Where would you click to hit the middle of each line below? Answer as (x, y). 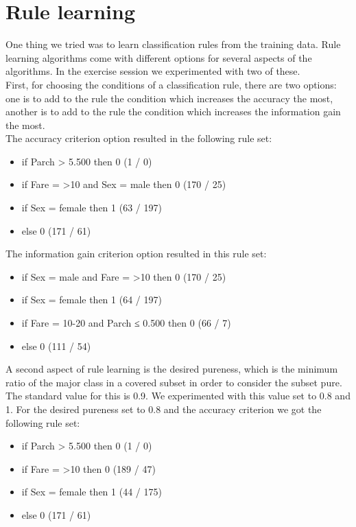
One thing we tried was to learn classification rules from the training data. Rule (173, 44)
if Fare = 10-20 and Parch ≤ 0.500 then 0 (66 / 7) (126, 323)
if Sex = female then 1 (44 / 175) (92, 492)
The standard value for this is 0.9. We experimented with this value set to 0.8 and (178, 396)
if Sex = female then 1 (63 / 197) (92, 208)
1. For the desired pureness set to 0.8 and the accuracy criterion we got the (164, 409)
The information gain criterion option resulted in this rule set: (136, 254)
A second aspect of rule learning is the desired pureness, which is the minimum (172, 369)
